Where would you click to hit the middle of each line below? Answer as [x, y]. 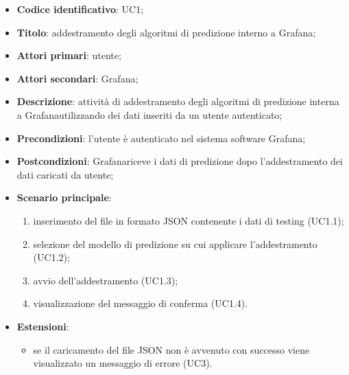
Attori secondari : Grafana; [77, 78]
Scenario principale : [64, 197]
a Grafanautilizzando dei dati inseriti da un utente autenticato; [149, 114]
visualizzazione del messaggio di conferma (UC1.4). [141, 303]
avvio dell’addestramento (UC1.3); [106, 280]
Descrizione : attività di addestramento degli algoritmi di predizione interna [178, 101]
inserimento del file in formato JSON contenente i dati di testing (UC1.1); [189, 220]
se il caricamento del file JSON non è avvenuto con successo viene [171, 349]
